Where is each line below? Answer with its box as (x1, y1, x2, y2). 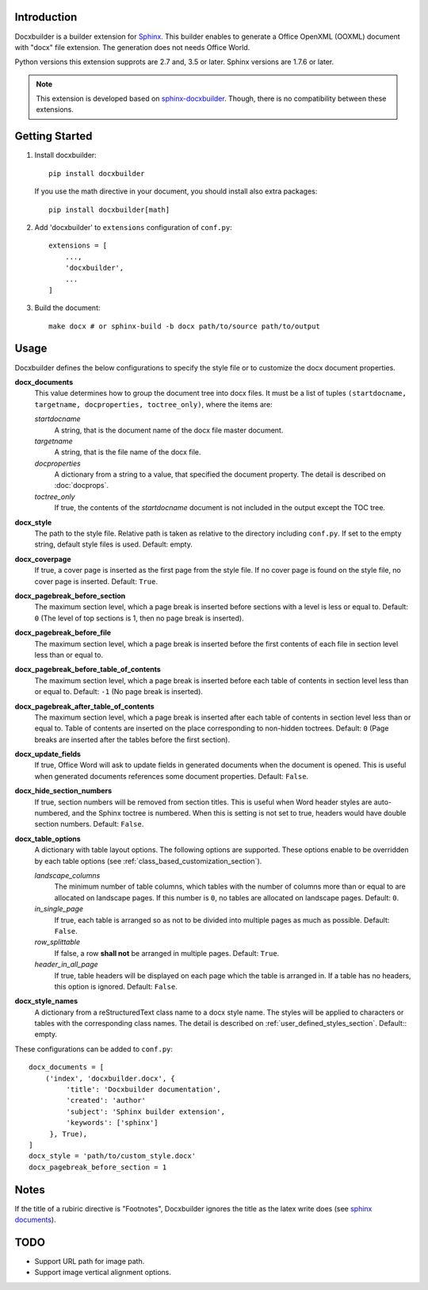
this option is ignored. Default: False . (54, 981, 178, 991)
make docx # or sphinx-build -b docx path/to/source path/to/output (48, 321, 320, 331)
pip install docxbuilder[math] (48, 205, 170, 214)
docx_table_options (14, 834, 81, 843)
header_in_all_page (34, 960, 98, 969)
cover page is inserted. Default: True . (34, 576, 159, 586)
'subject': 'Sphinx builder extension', (66, 1107, 226, 1116)
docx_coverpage (14, 554, 71, 563)
